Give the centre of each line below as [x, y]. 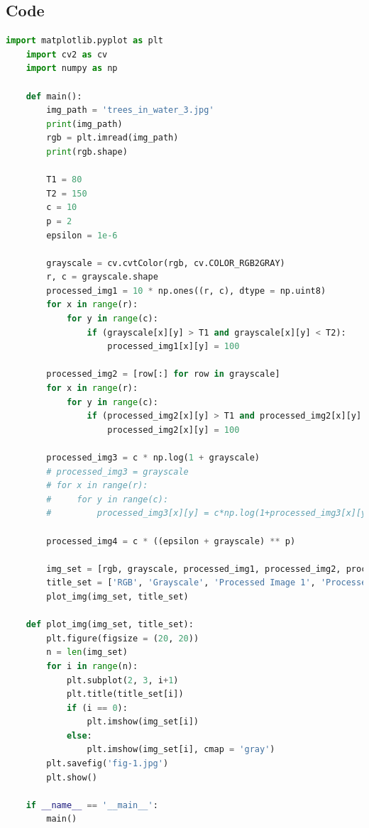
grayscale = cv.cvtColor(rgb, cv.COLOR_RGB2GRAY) [166, 263]
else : [79, 735]
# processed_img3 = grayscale [117, 471]
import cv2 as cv [67, 54]
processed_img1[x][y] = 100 [174, 347]
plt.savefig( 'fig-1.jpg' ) [108, 764]
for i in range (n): [92, 666]
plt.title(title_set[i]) [125, 694]
